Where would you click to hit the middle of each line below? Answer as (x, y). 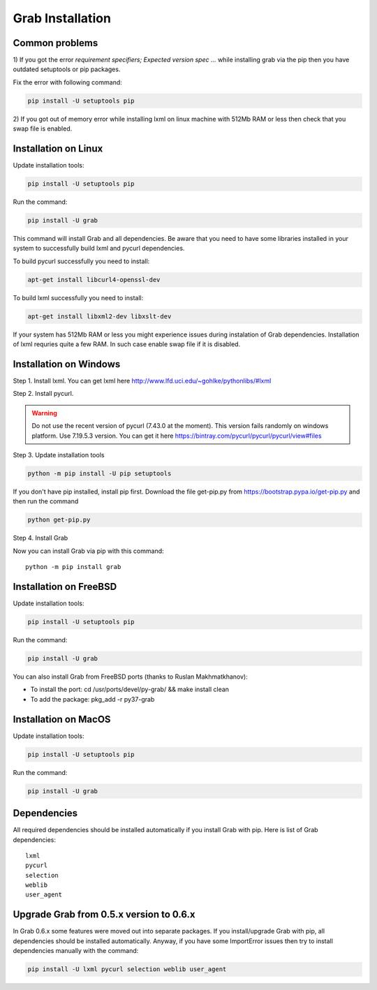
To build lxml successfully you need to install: (78, 297)
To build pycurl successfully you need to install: (81, 261)
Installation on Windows (67, 364)
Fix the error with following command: (67, 82)
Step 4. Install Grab (40, 538)
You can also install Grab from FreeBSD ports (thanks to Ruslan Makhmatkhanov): (130, 677)
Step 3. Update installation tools (59, 455)
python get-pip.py (59, 520)
